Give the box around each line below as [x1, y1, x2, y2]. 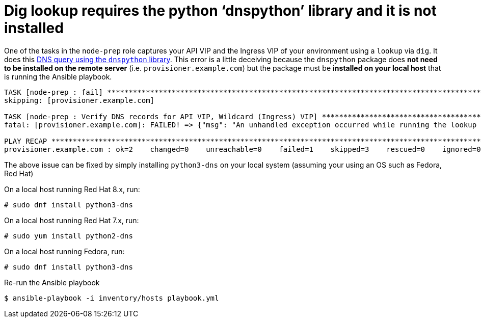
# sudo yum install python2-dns [4, 231, 133, 240]
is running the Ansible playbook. [4, 72, 112, 81]
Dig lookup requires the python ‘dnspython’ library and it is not [4, 2, 437, 19]
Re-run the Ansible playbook [4, 278, 100, 287]
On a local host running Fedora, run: [4, 247, 125, 256]
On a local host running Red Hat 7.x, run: [4, 216, 139, 225]
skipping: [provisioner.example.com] [4, 96, 155, 104]
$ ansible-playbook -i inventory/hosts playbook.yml [4, 293, 219, 302]
